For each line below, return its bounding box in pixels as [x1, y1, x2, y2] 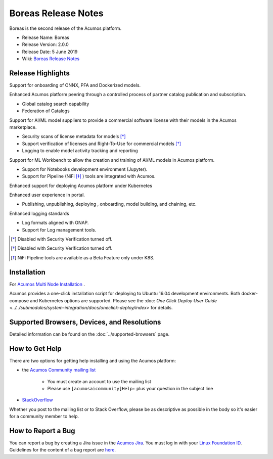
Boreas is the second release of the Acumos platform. [9, 25, 122, 31]
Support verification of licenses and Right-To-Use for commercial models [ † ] [22, 141, 181, 147]
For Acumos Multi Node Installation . [9, 281, 85, 287]
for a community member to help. [9, 414, 79, 420]
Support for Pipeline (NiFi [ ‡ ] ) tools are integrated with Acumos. [22, 173, 156, 179]
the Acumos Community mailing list [22, 367, 96, 373]
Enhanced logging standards [9, 210, 69, 216]
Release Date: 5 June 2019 [22, 49, 78, 55]
